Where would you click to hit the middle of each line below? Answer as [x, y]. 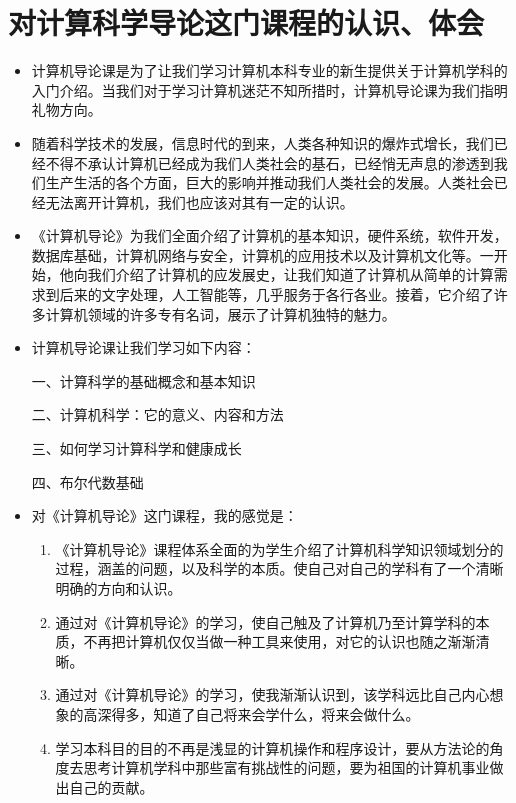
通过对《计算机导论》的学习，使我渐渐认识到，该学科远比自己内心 [272, 694]
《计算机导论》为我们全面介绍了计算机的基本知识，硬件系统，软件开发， [269, 235]
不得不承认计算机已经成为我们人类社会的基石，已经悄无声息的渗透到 [269, 162]
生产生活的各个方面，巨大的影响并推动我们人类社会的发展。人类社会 [269, 182]
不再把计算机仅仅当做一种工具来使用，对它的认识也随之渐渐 [279, 641]
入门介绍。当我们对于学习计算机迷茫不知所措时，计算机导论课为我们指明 [269, 89]
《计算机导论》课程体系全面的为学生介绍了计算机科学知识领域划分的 [279, 548]
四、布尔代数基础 [87, 481]
